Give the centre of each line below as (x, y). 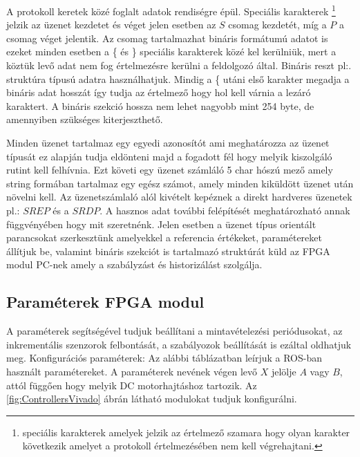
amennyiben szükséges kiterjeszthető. (85, 119)
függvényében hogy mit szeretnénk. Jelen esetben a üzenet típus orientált (161, 224)
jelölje (284, 371)
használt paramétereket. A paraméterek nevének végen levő (132, 371)
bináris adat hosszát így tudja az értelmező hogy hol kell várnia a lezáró (159, 92)
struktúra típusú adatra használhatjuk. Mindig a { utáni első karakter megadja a (178, 78)
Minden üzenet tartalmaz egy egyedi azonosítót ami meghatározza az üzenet (168, 142)
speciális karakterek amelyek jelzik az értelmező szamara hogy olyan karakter (186, 432)
